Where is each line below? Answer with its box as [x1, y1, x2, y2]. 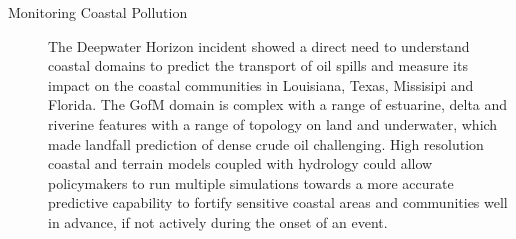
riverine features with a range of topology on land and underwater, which [48, 113, 498, 134]
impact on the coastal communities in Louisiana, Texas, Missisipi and [48, 74, 474, 95]
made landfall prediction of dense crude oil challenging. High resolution [48, 133, 484, 154]
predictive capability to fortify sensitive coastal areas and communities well [48, 192, 508, 213]
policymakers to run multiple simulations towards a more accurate [48, 172, 454, 193]
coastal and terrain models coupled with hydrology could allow [48, 153, 433, 174]
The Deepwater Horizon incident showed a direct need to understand [48, 35, 470, 56]
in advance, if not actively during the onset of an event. [48, 211, 388, 232]
